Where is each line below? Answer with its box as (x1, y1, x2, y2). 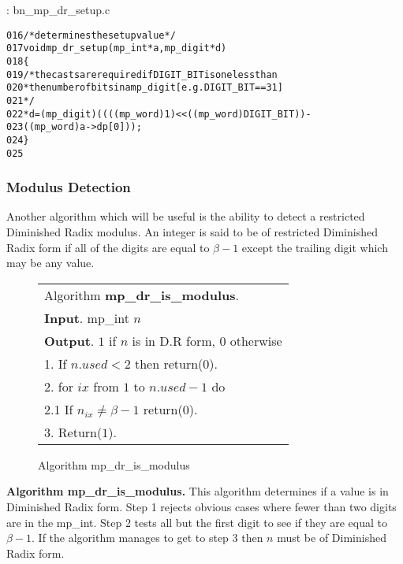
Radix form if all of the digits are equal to (6, 239, 210, 255)
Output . (44, 331, 95, 350)
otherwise (229, 331, 282, 350)
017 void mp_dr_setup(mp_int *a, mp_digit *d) (6, 43, 227, 54)
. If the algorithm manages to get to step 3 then (32, 529, 263, 546)
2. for (44, 377, 73, 395)
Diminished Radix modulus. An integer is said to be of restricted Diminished (6, 223, 378, 239)
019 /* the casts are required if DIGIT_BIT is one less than (6, 69, 278, 80)
